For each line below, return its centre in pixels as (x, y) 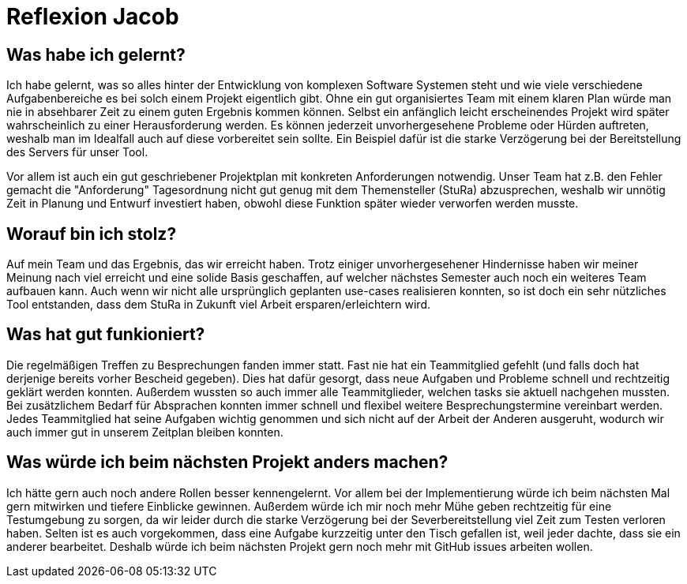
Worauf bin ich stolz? (92, 234)
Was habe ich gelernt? (96, 54)
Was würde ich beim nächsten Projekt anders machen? (227, 462)
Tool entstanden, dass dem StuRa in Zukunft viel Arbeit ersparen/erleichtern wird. (219, 305)
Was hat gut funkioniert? (106, 335)
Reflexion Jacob (93, 17)
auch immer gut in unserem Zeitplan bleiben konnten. (145, 432)
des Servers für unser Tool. (77, 152)
